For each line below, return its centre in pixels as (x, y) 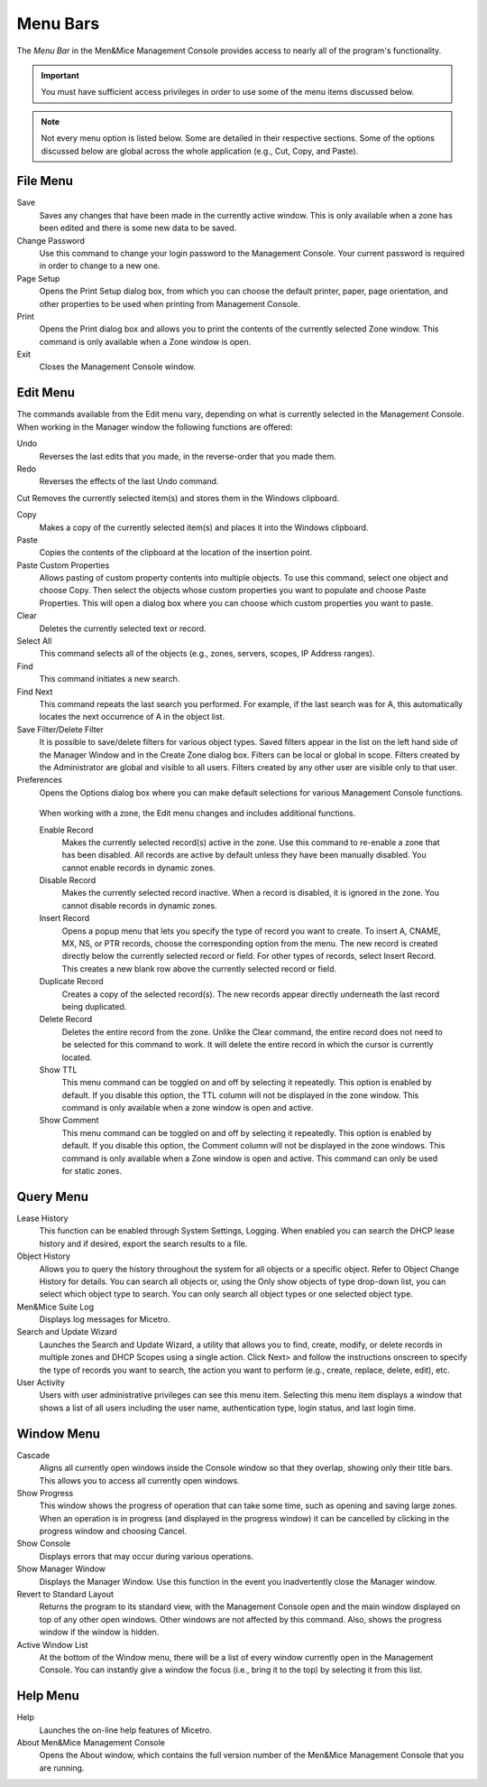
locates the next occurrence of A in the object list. (132, 717)
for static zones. (92, 1171)
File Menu (45, 181)
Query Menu (53, 1196)
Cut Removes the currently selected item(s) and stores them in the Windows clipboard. (178, 498)
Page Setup (38, 278)
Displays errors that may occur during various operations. (147, 1556)
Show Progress (45, 1493)
